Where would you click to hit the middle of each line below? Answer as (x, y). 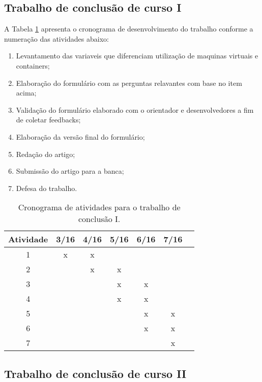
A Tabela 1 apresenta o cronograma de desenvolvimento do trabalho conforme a (129, 29)
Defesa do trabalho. (47, 188)
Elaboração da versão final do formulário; (80, 136)
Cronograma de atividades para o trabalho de (99, 207)
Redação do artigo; (46, 154)
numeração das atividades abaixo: (56, 38)
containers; (33, 65)
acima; (26, 93)
